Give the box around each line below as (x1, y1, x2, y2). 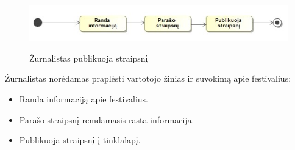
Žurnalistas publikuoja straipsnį (29, 51, 148, 64)
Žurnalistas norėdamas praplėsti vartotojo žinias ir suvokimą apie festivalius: (5, 72, 291, 85)
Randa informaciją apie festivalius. (19, 92, 148, 105)
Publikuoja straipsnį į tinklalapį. (19, 134, 141, 146)
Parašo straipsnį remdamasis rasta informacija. (19, 113, 194, 126)
